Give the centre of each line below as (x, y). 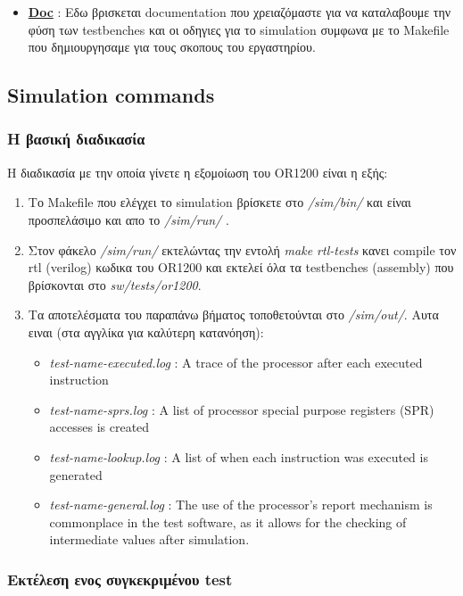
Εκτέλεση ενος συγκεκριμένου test (120, 579)
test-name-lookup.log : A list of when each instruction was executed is (239, 456)
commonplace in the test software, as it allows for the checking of (228, 521)
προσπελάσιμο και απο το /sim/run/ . (128, 219)
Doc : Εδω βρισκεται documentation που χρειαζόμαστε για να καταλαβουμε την (240, 12)
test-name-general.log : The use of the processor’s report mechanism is (241, 505)
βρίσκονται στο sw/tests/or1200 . (115, 284)
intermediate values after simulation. (149, 539)
